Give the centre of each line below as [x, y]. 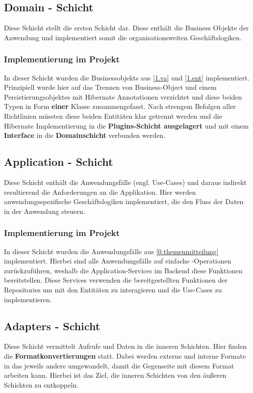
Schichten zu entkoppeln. [41, 384]
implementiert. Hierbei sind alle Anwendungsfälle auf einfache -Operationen [118, 261]
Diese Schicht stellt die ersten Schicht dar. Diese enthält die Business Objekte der [126, 28]
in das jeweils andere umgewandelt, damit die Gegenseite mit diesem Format [119, 365]
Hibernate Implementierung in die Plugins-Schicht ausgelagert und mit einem [126, 125]
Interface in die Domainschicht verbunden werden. [85, 135]
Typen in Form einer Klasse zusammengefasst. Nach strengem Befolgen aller [120, 106]
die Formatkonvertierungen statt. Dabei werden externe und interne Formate [125, 355]
